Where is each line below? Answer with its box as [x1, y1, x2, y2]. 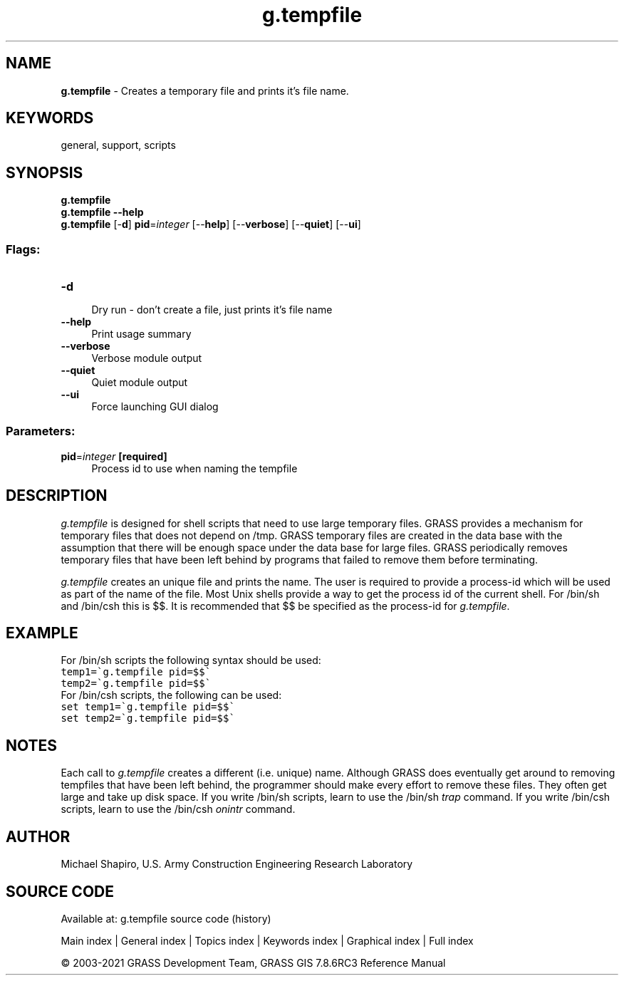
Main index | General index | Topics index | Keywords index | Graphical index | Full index [61, 935, 474, 947]
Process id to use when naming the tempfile [91, 462, 298, 474]
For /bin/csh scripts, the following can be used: [61, 689, 282, 702]
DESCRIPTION [6, 487, 108, 505]
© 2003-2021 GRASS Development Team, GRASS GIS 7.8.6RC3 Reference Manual [61, 957, 446, 969]
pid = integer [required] [61, 450, 167, 462]
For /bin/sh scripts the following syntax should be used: [61, 654, 321, 667]
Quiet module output [91, 376, 188, 389]
